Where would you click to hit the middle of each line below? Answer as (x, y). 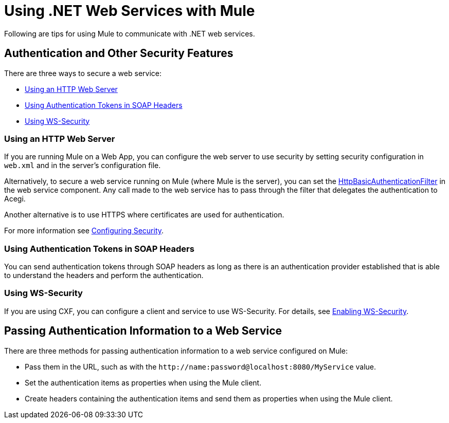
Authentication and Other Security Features (119, 53)
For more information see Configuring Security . (84, 231)
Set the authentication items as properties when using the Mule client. (143, 382)
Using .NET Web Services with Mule (130, 11)
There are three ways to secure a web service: (83, 73)
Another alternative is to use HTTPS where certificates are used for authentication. (144, 215)
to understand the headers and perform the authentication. (104, 275)
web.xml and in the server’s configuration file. (83, 165)
